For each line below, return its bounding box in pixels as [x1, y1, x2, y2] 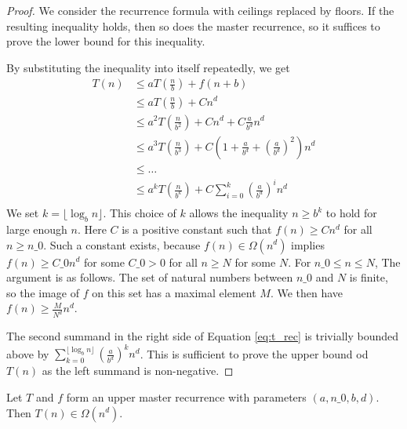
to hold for [325, 205, 377, 221]
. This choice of [103, 205, 176, 221]
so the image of [6, 284, 80, 300]
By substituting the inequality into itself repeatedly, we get [6, 59, 290, 75]
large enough [6, 220, 67, 237]
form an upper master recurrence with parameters [66, 388, 307, 405]
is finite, [349, 269, 388, 285]
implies [291, 236, 325, 253]
